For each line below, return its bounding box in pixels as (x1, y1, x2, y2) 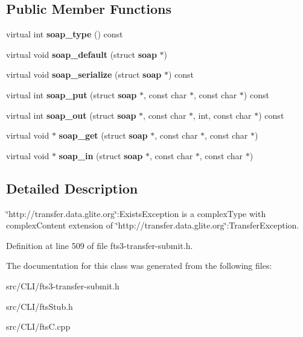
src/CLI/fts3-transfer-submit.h (6, 279, 120, 292)
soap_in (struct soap (59, 149, 143, 162)
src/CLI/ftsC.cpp (6, 320, 71, 333)
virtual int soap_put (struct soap (6, 88, 137, 101)
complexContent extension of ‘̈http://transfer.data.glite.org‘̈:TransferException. (6, 219, 299, 231)
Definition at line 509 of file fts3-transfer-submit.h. (6, 239, 193, 251)
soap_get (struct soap (59, 129, 148, 142)
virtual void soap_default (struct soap (6, 48, 157, 60)
